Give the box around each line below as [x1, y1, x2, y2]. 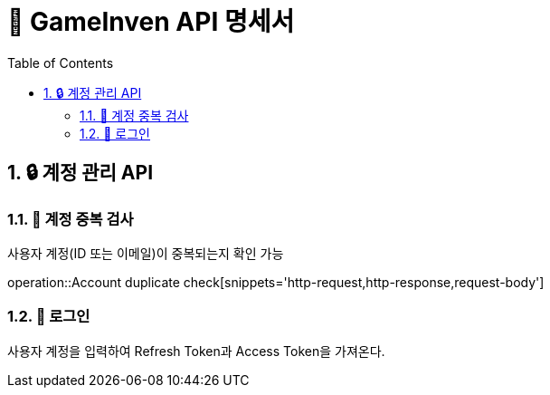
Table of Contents [7, 54, 114, 71]
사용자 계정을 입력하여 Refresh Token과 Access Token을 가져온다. [7, 342, 385, 359]
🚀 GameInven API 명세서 [7, 6, 295, 37]
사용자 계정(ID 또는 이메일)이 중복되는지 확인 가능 [7, 245, 284, 261]
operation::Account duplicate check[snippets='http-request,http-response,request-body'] [7, 274, 545, 290]
